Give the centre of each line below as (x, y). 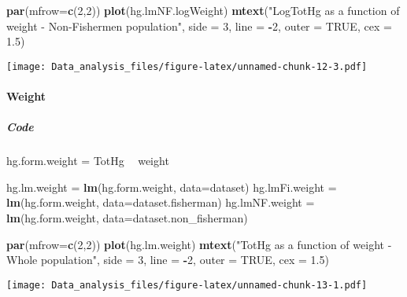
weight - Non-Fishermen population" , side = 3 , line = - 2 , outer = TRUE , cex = (199, 26)
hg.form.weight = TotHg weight (88, 161)
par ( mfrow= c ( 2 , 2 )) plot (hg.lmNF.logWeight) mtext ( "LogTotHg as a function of (203, 10)
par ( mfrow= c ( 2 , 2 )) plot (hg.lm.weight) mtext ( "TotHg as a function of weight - (199, 244)
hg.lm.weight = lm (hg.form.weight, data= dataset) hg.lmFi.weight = (172, 187)
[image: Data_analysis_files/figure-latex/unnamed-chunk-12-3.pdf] (187, 66)
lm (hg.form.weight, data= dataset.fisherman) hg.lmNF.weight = (161, 202)
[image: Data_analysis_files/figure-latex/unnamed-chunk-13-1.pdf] (187, 285)
